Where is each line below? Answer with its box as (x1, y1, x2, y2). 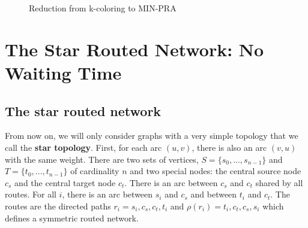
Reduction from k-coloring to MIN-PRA (29, 2, 177, 14)
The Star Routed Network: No (5, 37, 264, 61)
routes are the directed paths (5, 199, 111, 212)
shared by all (255, 176, 303, 189)
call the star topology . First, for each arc (5, 141, 162, 153)
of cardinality (70, 165, 119, 177)
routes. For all (5, 188, 56, 200)
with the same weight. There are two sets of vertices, (5, 153, 199, 165)
